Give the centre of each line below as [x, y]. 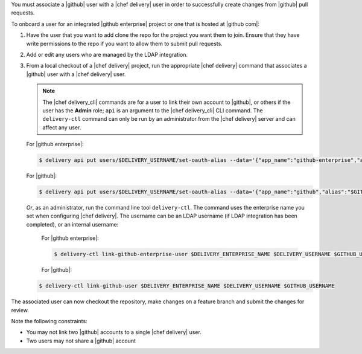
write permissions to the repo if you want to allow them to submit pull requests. [124, 43]
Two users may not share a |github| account [81, 341]
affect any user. [62, 127]
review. [20, 310]
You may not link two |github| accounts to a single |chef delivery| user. [114, 332]
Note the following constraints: [49, 321]
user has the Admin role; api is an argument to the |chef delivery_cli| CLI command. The [153, 110]
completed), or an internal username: [72, 224]
